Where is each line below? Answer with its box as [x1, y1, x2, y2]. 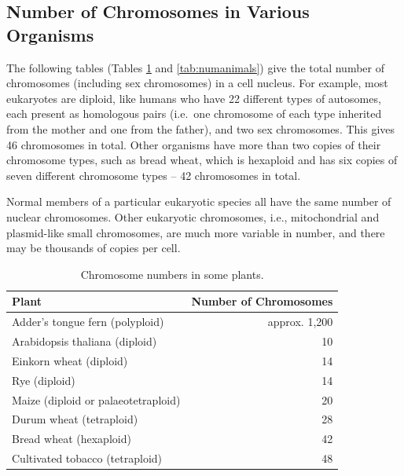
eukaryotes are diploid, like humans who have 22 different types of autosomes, [6, 90, 381, 106]
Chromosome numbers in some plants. [80, 265, 264, 282]
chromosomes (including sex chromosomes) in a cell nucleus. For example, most [6, 75, 388, 91]
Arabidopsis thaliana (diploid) [12, 333, 157, 349]
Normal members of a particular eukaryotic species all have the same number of [6, 193, 391, 210]
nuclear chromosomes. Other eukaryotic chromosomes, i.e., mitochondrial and [6, 208, 380, 225]
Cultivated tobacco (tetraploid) [12, 450, 163, 467]
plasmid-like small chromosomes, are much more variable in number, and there [6, 224, 385, 240]
